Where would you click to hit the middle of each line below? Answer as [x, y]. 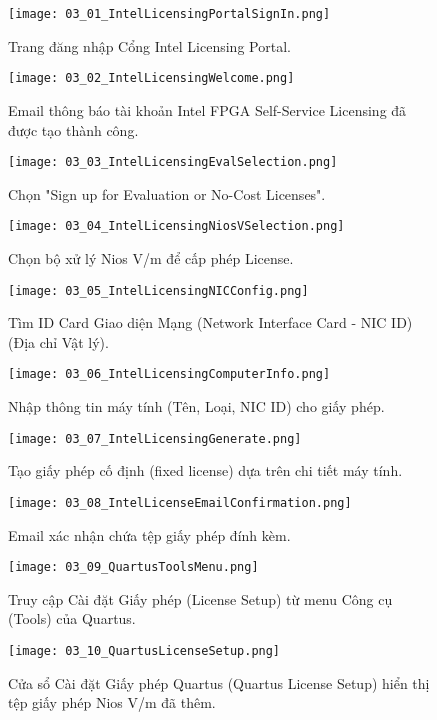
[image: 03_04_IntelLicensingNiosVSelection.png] [176, 226]
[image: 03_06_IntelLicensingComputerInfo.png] [169, 374]
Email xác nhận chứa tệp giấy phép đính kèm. [149, 534]
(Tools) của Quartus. [72, 618]
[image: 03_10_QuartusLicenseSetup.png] [144, 651]
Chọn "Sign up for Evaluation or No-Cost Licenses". [167, 193]
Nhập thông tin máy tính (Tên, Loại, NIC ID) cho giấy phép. [196, 406]
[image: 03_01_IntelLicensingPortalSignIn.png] [169, 14]
